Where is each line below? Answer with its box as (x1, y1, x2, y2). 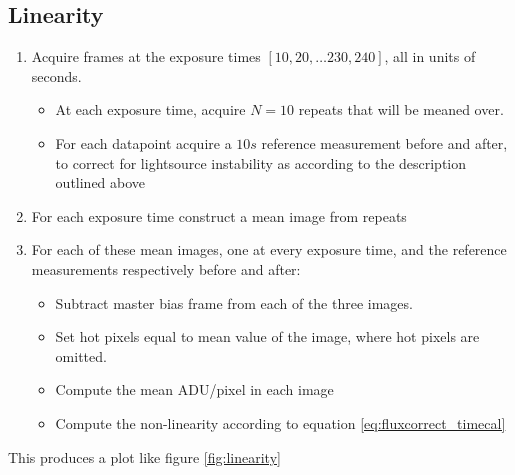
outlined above (55, 172, 146, 193)
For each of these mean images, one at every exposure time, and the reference (31, 239, 507, 260)
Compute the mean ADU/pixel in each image (55, 379, 334, 400)
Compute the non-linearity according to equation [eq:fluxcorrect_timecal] (55, 412, 506, 433)
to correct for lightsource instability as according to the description (55, 152, 467, 173)
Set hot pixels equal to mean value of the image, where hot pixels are (55, 326, 480, 347)
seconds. (31, 65, 82, 86)
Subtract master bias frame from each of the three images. (55, 292, 413, 313)
